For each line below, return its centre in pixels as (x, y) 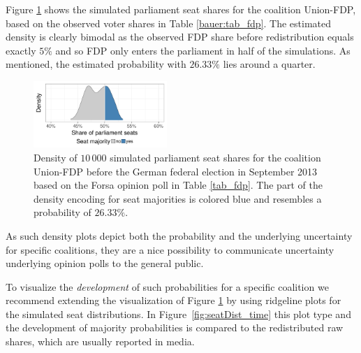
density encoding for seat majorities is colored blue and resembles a (178, 198)
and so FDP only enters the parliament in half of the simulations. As (203, 50)
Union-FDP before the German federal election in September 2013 (176, 171)
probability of (62, 212)
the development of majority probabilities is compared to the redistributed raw (175, 327)
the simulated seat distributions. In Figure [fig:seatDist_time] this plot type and (178, 314)
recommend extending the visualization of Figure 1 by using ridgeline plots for (174, 300)
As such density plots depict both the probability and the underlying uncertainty (179, 235)
